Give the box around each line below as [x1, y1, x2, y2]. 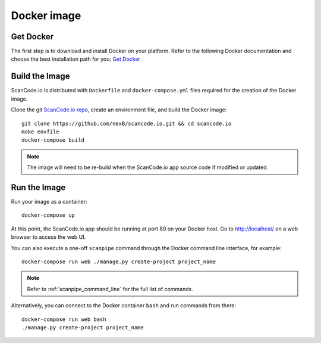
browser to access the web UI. [11, 233, 86, 241]
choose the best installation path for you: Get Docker [11, 55, 141, 63]
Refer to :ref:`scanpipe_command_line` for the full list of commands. [27, 285, 193, 292]
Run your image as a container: [11, 198, 87, 205]
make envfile [21, 128, 59, 135]
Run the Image [11, 182, 66, 192]
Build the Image [11, 71, 70, 82]
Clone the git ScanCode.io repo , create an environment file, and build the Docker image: [11, 106, 227, 113]
